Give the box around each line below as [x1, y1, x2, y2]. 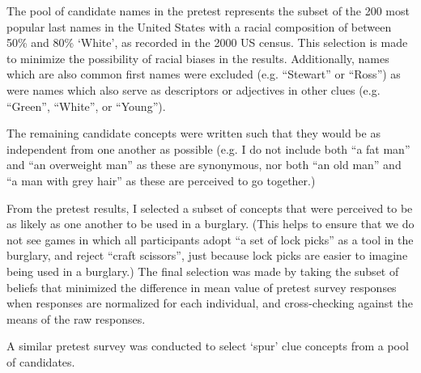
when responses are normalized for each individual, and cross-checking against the [6, 295, 413, 312]
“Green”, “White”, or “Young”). [6, 97, 166, 114]
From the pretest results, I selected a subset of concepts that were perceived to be [6, 199, 413, 216]
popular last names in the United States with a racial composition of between [6, 18, 392, 35]
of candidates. [6, 353, 75, 370]
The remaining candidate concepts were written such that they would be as [6, 125, 381, 142]
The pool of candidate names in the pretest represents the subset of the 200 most [6, 2, 410, 19]
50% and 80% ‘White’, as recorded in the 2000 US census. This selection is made [6, 34, 408, 51]
